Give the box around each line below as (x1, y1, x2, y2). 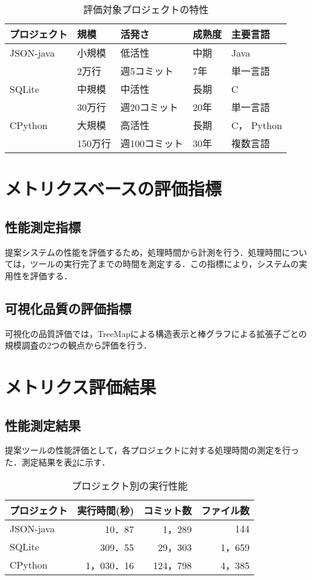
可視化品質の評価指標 (5, 298, 131, 317)
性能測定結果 (5, 415, 81, 434)
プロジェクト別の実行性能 (72, 478, 188, 493)
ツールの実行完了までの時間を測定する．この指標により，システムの (30, 257, 299, 270)
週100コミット (120, 136, 184, 150)
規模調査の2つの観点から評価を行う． (5, 339, 152, 351)
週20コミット (120, 100, 179, 114)
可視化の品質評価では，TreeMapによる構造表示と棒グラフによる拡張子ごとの (5, 327, 307, 339)
